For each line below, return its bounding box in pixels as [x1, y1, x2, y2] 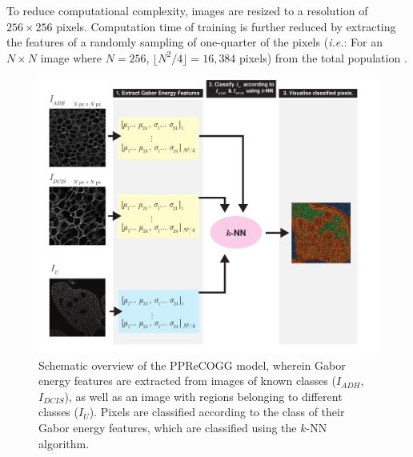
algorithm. [38, 435, 90, 451]
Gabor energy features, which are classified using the [38, 419, 297, 436]
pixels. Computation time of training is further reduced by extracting [56, 18, 396, 34]
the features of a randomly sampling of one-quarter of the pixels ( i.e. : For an [6, 34, 383, 50]
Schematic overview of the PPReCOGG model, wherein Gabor [38, 356, 346, 373]
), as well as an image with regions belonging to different [64, 387, 343, 404]
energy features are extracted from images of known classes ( [38, 372, 336, 389]
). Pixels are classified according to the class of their [89, 403, 345, 420]
